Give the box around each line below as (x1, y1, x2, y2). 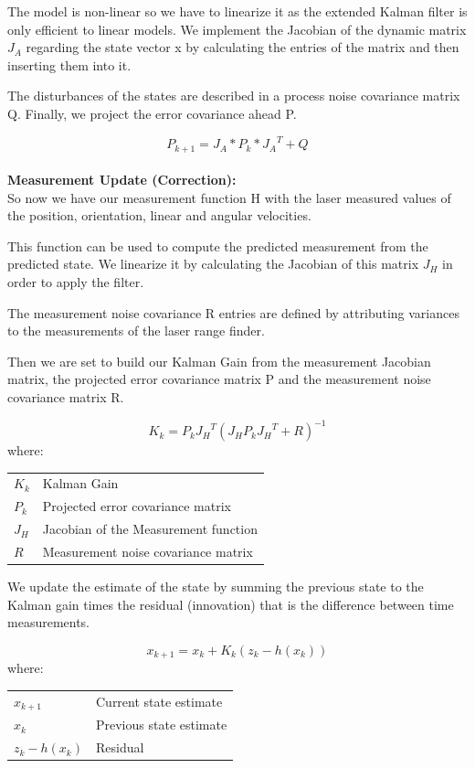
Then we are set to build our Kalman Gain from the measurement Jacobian (7, 351, 431, 370)
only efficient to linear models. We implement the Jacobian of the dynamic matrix (7, 19, 467, 38)
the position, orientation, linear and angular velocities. (7, 206, 311, 225)
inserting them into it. (7, 55, 132, 74)
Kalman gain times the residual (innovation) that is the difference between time (7, 594, 454, 613)
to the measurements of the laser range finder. (7, 321, 265, 340)
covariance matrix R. (7, 388, 124, 407)
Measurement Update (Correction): (7, 170, 237, 189)
